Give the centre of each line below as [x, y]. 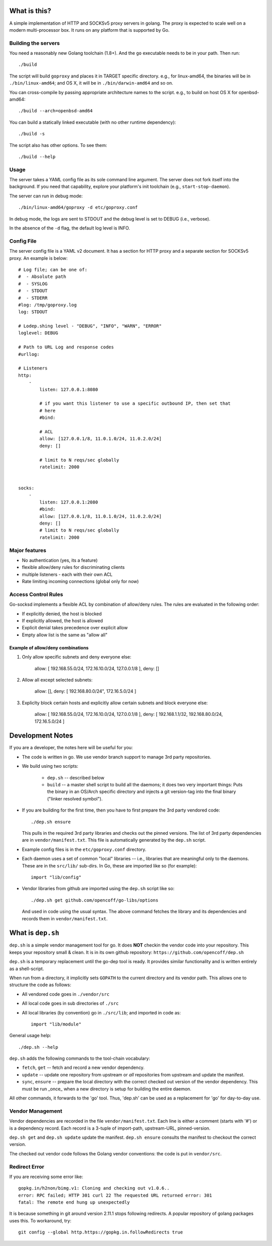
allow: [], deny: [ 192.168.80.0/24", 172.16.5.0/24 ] [85, 691]
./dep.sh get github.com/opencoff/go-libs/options [95, 900]
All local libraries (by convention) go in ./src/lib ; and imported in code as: [101, 1012]
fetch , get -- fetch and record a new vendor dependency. [83, 1068]
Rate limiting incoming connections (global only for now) [80, 581]
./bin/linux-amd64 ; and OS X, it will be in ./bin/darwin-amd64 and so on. [91, 83]
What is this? [30, 11]
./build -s [32, 134]
